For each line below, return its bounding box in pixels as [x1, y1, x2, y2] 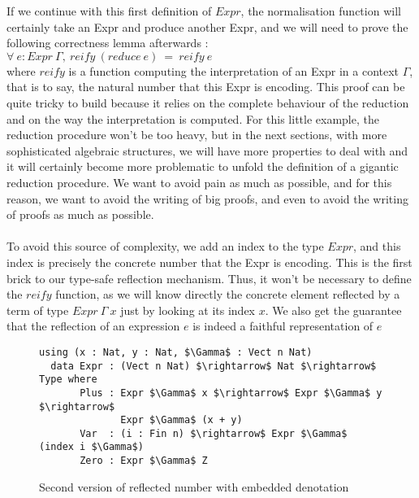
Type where [39, 373, 97, 386]
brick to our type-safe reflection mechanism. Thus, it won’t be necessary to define [6, 269, 412, 286]
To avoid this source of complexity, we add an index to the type [6, 238, 324, 255]
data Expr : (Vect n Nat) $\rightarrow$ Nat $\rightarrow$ [50, 360, 377, 372]
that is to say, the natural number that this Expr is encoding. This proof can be [6, 78, 405, 95]
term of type [6, 301, 69, 318]
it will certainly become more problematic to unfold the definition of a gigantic [6, 158, 399, 175]
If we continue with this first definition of [6, 2, 212, 19]
